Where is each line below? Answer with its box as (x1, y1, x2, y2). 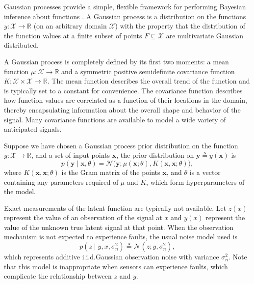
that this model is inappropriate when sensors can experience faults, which (4, 261, 228, 271)
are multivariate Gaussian (166, 30, 244, 40)
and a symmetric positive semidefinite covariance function (61, 66, 235, 76)
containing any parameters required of (4, 176, 119, 187)
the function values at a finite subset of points (4, 30, 142, 40)
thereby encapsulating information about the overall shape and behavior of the (4, 104, 241, 114)
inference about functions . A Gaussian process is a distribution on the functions (4, 11, 246, 21)
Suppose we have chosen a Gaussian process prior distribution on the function (4, 140, 238, 150)
